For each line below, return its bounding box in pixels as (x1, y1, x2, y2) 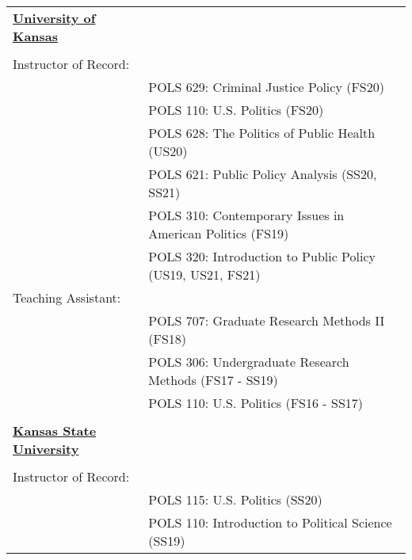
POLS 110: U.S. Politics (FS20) (148, 101, 324, 119)
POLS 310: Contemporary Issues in (148, 206, 345, 224)
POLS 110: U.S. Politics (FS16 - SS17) (148, 394, 364, 412)
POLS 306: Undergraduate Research (148, 352, 349, 371)
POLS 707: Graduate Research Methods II (148, 311, 385, 330)
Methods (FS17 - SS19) (148, 371, 278, 389)
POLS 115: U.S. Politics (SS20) (148, 490, 322, 509)
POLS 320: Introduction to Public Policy (148, 247, 376, 265)
